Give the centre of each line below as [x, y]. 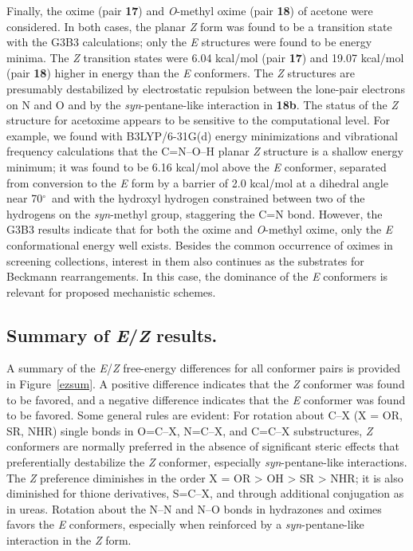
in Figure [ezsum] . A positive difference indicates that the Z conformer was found [206, 384]
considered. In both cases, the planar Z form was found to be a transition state [199, 26]
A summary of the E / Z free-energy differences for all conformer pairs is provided [203, 368]
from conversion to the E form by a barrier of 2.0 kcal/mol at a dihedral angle [197, 182]
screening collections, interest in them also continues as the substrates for [185, 260]
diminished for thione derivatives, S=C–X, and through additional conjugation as [205, 493]
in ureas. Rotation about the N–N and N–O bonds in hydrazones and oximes [194, 508]
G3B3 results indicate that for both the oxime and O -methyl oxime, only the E [200, 229]
